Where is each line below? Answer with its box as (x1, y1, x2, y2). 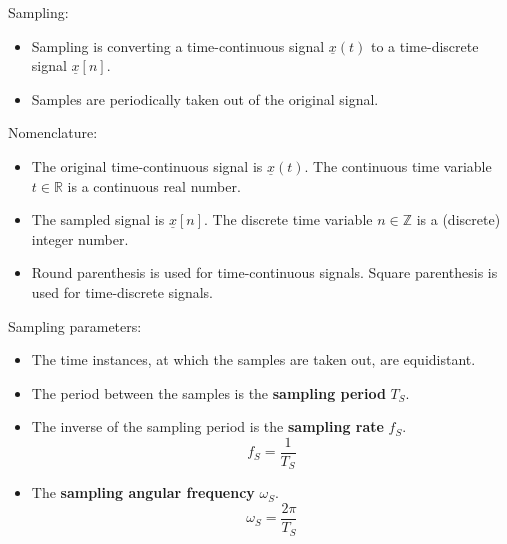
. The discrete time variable (203, 209, 373, 230)
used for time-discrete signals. (31, 281, 213, 302)
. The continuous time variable (304, 155, 492, 176)
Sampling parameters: (8, 315, 142, 336)
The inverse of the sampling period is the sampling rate (31, 416, 384, 437)
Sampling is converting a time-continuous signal (31, 35, 325, 56)
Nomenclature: (8, 122, 98, 143)
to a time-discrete (371, 35, 479, 56)
